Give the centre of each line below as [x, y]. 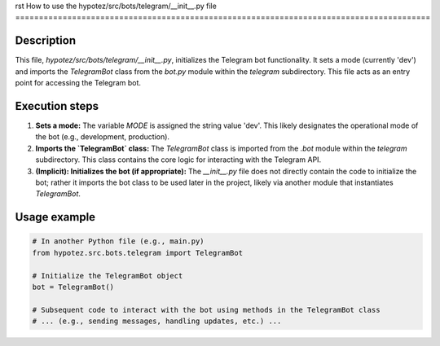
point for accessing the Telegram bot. [78, 83]
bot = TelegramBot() [73, 287]
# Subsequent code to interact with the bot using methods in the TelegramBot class [206, 310]
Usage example [55, 217]
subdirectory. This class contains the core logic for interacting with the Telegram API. [178, 160]
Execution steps [57, 106]
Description [46, 41]
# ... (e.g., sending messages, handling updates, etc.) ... [157, 321]
